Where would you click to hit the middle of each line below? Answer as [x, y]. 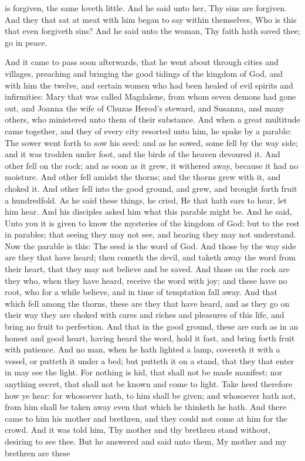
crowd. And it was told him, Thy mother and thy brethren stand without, [138, 430]
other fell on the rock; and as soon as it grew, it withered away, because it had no [152, 165]
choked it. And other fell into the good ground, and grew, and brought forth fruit [151, 188]
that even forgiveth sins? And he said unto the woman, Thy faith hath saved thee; [152, 31]
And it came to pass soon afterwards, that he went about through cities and [142, 62]
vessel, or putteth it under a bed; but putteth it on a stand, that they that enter [150, 360]
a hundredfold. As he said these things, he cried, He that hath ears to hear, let [146, 200]
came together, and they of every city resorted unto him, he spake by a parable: [148, 130]
